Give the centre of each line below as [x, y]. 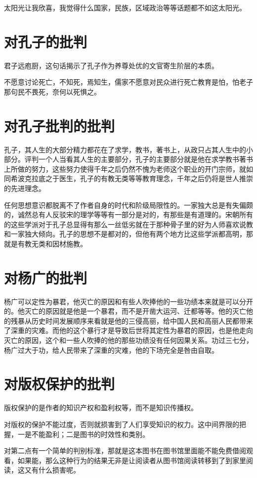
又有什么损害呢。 [52, 470]
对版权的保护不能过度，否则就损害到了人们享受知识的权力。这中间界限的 [122, 424]
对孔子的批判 [46, 41]
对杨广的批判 [46, 277]
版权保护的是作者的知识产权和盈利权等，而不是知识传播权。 [101, 407]
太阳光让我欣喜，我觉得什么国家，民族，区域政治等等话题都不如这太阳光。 [125, 7]
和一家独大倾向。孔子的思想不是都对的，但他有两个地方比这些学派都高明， [125, 234]
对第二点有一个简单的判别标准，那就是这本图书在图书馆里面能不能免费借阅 [125, 451]
